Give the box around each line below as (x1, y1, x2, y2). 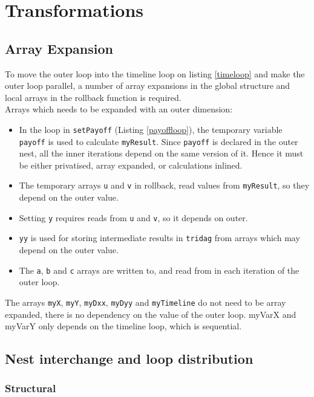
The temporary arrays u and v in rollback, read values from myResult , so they (19, 179, 310, 192)
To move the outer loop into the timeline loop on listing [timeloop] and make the (5, 67, 305, 80)
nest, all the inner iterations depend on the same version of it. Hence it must (19, 147, 304, 160)
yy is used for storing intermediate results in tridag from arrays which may (19, 231, 300, 244)
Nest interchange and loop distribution (5, 349, 253, 368)
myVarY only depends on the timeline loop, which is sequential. (5, 320, 242, 332)
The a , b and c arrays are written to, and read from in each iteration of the (19, 263, 299, 276)
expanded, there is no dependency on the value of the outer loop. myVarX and (5, 308, 296, 320)
